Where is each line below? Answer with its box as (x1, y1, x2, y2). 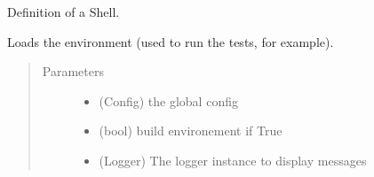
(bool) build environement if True (99, 121, 282, 140)
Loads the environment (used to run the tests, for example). (7, 32, 334, 50)
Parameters (42, 62, 104, 81)
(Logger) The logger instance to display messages (99, 150, 367, 169)
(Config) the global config (99, 91, 238, 110)
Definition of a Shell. (7, 3, 120, 20)
